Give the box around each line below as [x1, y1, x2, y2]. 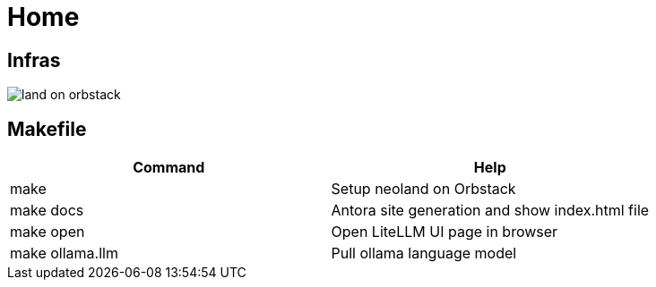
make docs [10, 201, 84, 220]
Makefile [7, 117, 87, 140]
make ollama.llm [10, 244, 118, 263]
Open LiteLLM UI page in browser [331, 223, 558, 241]
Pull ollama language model [331, 244, 517, 263]
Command [133, 158, 205, 177]
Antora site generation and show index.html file [331, 201, 650, 220]
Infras [7, 48, 61, 72]
